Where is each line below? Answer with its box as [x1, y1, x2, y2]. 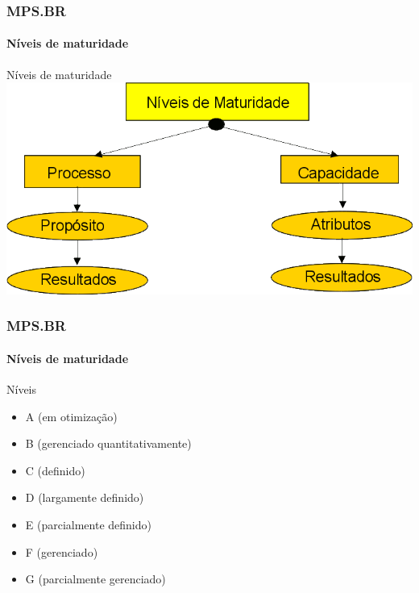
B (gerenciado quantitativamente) [25, 435, 192, 452]
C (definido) [25, 461, 85, 478]
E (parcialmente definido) [25, 516, 151, 532]
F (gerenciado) [25, 543, 98, 560]
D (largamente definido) [25, 489, 144, 506]
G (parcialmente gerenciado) [25, 570, 166, 587]
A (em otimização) [25, 407, 118, 424]
